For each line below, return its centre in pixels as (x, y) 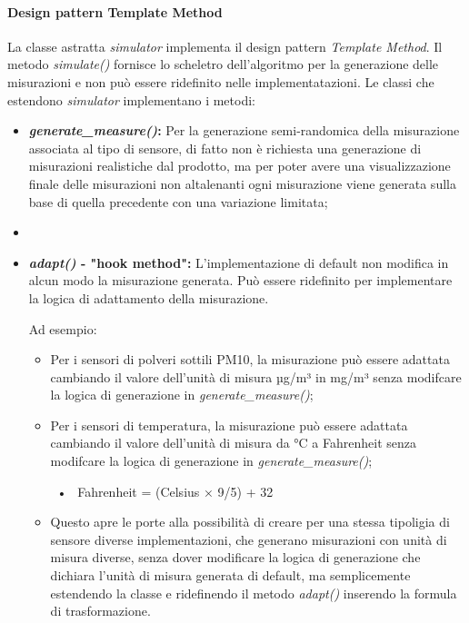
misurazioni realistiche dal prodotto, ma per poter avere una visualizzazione (239, 166)
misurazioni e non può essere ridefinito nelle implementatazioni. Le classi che (221, 81)
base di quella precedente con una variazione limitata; (178, 201)
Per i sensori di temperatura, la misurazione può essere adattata (229, 425)
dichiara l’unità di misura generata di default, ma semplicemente (230, 575)
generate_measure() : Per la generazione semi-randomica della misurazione (244, 130)
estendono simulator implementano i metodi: (131, 99)
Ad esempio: (63, 328)
